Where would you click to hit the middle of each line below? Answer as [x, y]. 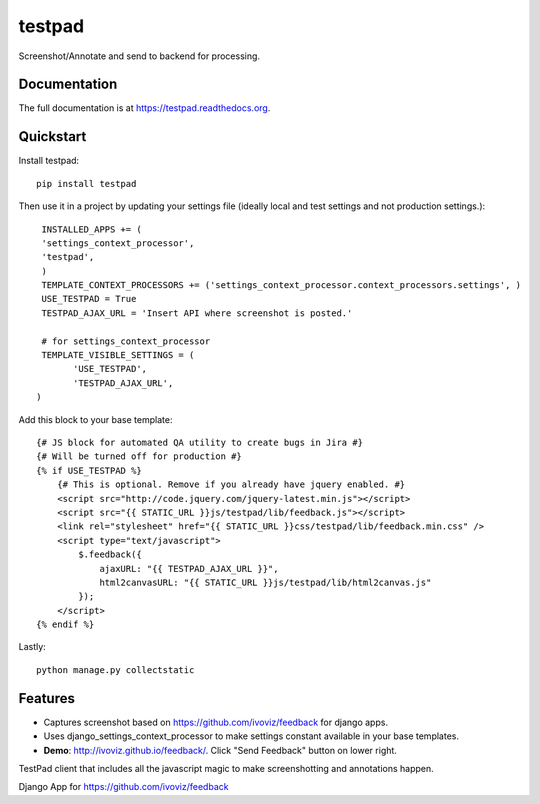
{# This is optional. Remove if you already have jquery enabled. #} [231, 484]
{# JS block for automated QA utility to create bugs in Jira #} [200, 442]
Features [46, 698]
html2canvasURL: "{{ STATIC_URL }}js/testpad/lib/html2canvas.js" [265, 582]
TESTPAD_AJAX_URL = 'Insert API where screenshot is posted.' [197, 313]
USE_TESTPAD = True [89, 299]
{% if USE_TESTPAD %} [89, 470]
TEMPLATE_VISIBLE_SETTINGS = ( [118, 355]
